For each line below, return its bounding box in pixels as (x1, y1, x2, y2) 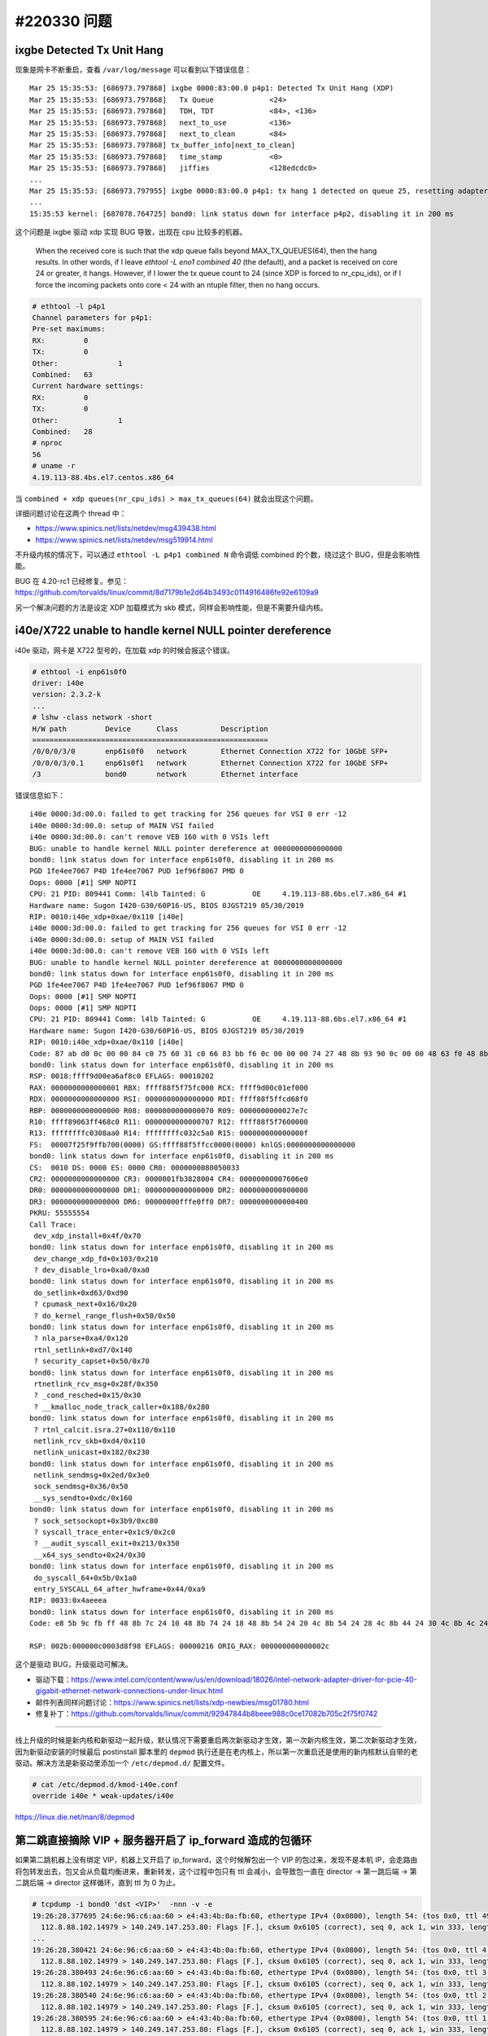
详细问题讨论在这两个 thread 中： (15, 508, 127, 518)
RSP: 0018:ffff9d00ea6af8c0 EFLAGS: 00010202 (29, 1072, 215, 1081)
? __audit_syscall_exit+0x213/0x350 (33, 1539, 181, 1548)
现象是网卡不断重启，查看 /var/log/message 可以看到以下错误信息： (15, 65, 252, 75)
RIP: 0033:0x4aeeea (29, 1596, 107, 1605)
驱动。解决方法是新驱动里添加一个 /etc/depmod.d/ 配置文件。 (15, 1758, 229, 1768)
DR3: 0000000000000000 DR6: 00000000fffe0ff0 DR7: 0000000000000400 (29, 1197, 308, 1206)
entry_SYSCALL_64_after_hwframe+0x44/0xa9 (33, 1585, 206, 1594)
